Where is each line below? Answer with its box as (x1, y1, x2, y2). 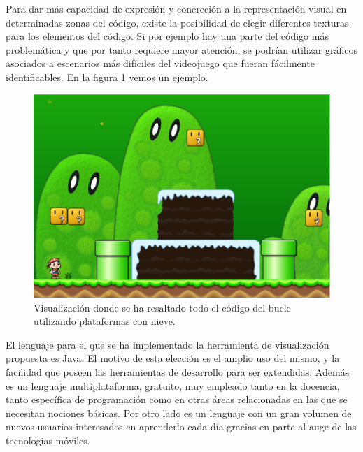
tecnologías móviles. (6, 433, 90, 447)
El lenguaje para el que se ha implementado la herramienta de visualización (6, 337, 329, 351)
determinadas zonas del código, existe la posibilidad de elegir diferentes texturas (6, 15, 349, 29)
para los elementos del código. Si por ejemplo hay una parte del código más (6, 29, 329, 43)
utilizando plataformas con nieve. (34, 314, 176, 328)
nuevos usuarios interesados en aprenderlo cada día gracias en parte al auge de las (6, 419, 357, 434)
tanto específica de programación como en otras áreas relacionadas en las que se (6, 392, 348, 407)
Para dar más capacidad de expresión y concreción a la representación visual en (6, 1, 347, 15)
